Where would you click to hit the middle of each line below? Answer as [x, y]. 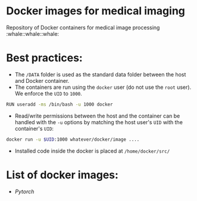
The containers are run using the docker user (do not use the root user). [103, 87]
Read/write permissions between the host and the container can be [97, 116]
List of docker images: [62, 175]
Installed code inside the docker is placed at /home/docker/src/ [92, 151]
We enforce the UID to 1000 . [48, 93]
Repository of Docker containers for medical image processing [83, 27]
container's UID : [34, 128]
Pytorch [24, 191]
